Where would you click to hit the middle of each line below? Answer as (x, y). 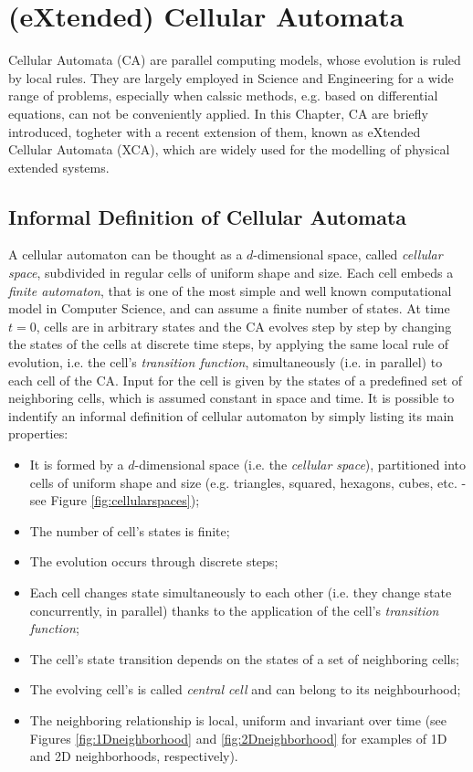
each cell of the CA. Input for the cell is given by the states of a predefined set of (235, 380)
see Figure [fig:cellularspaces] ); (115, 500)
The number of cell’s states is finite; (130, 530)
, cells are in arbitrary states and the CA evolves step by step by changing (244, 326)
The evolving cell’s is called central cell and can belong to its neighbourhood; (245, 689)
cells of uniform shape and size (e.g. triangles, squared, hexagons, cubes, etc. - (248, 482)
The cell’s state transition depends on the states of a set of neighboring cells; (244, 658)
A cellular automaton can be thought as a (126, 254)
